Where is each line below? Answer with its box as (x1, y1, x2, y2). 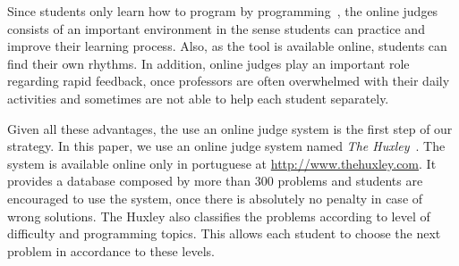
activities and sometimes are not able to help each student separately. (7, 88, 389, 107)
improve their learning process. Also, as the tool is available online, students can (7, 37, 447, 55)
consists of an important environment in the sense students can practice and (7, 19, 425, 37)
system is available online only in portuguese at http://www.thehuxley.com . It (7, 154, 437, 172)
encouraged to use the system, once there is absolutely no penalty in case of (7, 188, 423, 207)
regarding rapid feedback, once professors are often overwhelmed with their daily (7, 71, 450, 90)
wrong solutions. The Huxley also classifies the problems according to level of (7, 206, 430, 225)
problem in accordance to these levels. (7, 241, 215, 260)
